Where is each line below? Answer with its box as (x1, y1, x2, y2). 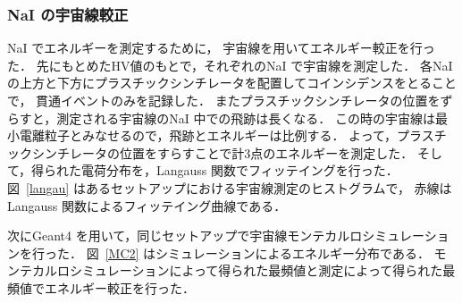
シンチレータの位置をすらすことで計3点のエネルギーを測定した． (31, 143, 414, 162)
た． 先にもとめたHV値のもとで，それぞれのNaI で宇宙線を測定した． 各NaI (7, 55, 453, 74)
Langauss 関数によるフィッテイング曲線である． (7, 196, 287, 215)
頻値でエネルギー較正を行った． (7, 278, 195, 297)
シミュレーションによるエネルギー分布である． (155, 243, 430, 262)
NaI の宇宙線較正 (7, 3, 129, 25)
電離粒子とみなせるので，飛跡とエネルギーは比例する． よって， (19, 126, 398, 145)
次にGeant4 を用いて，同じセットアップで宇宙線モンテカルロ (7, 226, 363, 245)
